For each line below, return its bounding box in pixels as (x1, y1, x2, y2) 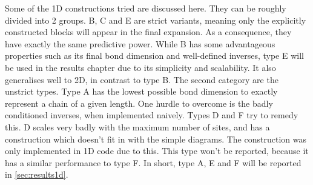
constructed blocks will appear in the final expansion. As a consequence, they (5, 25, 292, 38)
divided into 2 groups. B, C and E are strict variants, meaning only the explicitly (5, 13, 306, 26)
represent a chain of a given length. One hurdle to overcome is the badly (5, 96, 273, 109)
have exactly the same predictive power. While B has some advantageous (5, 37, 275, 50)
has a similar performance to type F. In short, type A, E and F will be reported (5, 156, 301, 169)
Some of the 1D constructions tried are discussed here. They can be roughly (5, 2, 286, 14)
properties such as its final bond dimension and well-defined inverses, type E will (5, 49, 304, 62)
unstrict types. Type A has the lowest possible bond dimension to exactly (5, 85, 278, 98)
